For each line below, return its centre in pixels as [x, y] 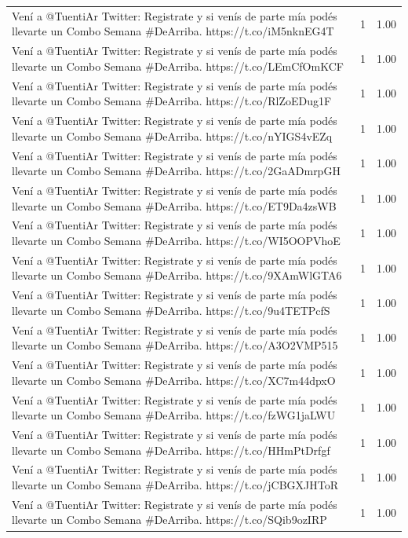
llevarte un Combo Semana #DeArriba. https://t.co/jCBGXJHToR [175, 485]
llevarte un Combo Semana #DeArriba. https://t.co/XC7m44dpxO [174, 380]
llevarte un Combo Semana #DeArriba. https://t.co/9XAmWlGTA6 [177, 275]
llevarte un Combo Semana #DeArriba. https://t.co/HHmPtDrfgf [171, 450]
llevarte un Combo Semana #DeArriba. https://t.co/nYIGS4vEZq [172, 135]
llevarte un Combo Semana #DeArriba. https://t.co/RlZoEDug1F [172, 101]
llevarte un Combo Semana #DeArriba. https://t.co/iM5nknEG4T [173, 31]
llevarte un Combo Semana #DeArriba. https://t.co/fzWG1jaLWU [174, 415]
